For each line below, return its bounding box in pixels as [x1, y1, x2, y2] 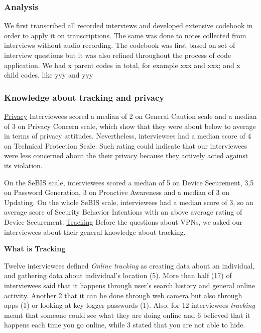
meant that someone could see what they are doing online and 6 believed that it [4, 309, 250, 320]
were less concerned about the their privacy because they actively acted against [4, 150, 248, 161]
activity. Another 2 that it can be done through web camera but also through [4, 290, 242, 300]
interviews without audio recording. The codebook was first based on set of [4, 40, 235, 50]
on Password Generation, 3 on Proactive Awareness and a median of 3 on [4, 187, 229, 197]
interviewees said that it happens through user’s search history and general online [4, 280, 255, 290]
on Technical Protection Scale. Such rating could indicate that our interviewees [4, 140, 247, 151]
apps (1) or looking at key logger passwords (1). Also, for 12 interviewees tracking [4, 300, 255, 310]
